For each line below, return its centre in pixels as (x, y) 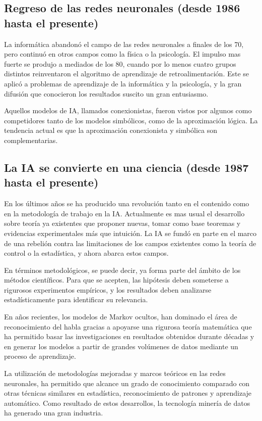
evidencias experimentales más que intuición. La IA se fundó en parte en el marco (130, 233)
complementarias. (31, 140)
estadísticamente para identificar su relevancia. (76, 299)
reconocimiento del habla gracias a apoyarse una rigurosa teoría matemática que (128, 326)
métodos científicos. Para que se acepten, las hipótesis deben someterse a (116, 280)
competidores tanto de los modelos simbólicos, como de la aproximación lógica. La (131, 120)
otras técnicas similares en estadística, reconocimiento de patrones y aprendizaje (128, 393)
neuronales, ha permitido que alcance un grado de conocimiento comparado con (127, 383)
